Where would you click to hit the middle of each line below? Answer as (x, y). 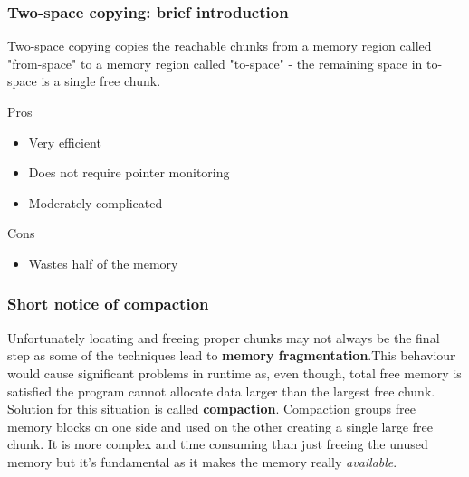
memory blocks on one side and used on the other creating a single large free (220, 426)
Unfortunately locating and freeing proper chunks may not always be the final (224, 337)
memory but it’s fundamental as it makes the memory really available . (202, 461)
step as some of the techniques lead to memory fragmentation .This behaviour (231, 355)
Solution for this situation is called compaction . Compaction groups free (211, 409)
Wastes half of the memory (103, 263)
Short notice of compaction (108, 304)
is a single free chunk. (101, 81)
